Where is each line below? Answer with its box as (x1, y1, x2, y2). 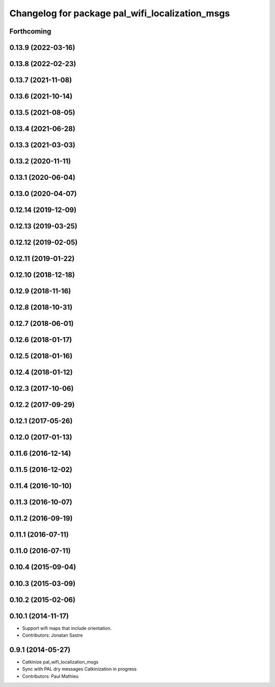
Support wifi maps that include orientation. (22, 625, 112, 631)
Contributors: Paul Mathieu (22, 673, 79, 679)
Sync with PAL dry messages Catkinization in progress (22, 666, 137, 672)
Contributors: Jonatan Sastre (22, 632, 83, 639)
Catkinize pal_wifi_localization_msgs (22, 658, 99, 665)
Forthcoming (9, 27, 51, 36)
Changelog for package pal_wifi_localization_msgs (9, 8, 230, 19)
